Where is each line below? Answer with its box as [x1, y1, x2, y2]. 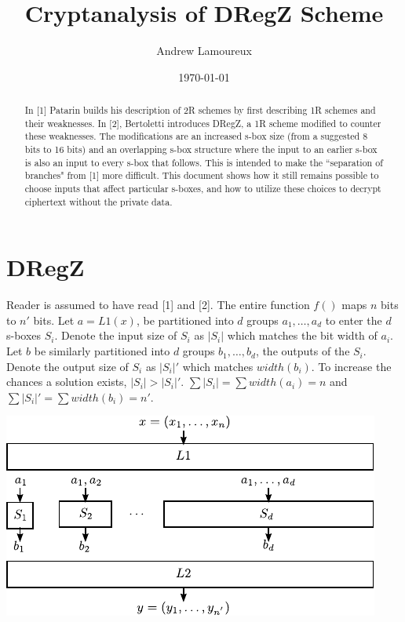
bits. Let [33, 311, 75, 328]
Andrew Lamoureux [156, 42, 252, 59]
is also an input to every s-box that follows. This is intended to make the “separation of [24, 155, 383, 169]
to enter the [325, 311, 382, 328]
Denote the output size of [6, 358, 129, 374]
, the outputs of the [255, 343, 350, 359]
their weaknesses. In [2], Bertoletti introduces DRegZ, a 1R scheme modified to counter [24, 116, 381, 129]
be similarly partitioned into [34, 343, 170, 359]
